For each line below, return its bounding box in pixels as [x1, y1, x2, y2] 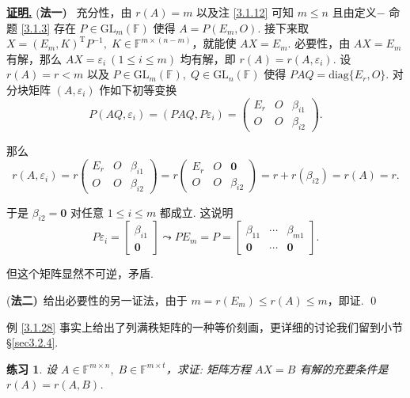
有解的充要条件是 [299, 360, 389, 377]
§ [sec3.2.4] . [6, 334, 59, 351]
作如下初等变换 [99, 81, 177, 97]
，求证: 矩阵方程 [165, 360, 251, 377]
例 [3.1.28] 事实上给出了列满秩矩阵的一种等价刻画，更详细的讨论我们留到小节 [6, 318, 403, 335]
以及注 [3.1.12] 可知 [196, 4, 294, 20]
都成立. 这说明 [159, 203, 233, 220]
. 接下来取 [257, 19, 309, 36]
